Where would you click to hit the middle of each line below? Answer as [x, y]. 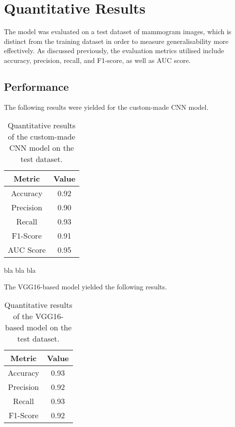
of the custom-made [42, 137]
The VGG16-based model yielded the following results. [85, 286]
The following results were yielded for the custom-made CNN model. [106, 107]
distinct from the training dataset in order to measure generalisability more [116, 41]
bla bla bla [20, 270]
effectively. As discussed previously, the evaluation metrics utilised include [114, 51]
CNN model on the [42, 148]
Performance [36, 86]
